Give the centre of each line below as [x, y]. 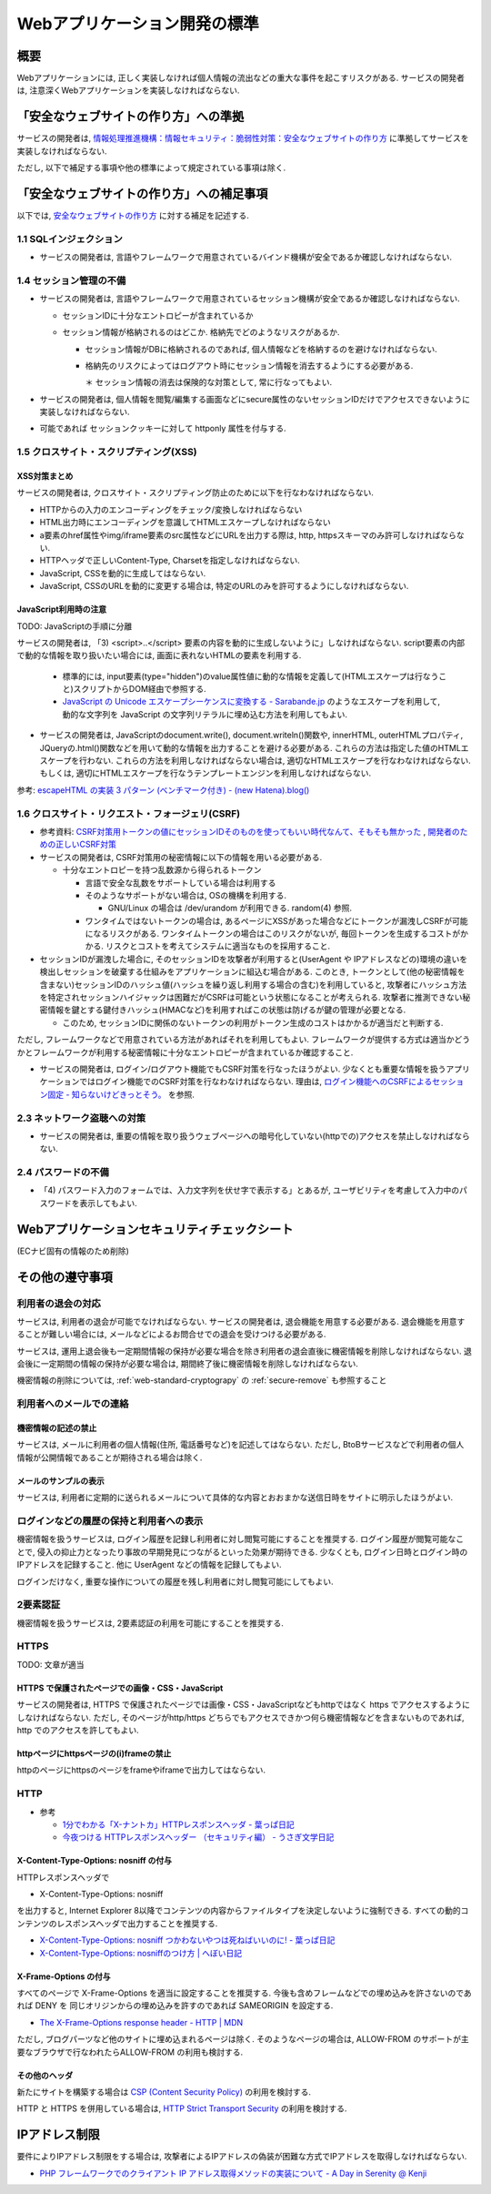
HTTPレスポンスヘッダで [63, 1877]
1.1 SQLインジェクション [70, 239]
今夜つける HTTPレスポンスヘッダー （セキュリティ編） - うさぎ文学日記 [198, 1837]
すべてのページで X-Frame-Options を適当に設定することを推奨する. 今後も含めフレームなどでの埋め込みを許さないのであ [244, 1993]
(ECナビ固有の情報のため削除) [73, 1251]
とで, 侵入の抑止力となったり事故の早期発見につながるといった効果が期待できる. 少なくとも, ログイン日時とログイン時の [242, 1551]
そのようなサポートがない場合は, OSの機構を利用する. [185, 895]
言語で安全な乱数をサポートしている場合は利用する [180, 882]
